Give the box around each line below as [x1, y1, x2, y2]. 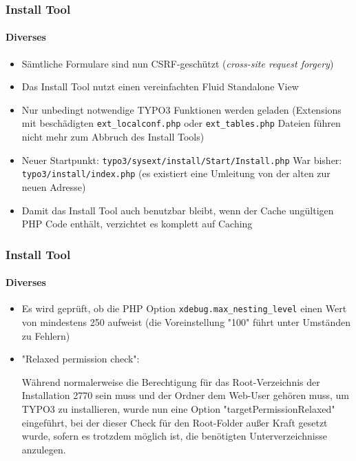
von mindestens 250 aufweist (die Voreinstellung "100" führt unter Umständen [21, 315, 351, 329]
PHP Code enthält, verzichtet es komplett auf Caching [21, 216, 253, 231]
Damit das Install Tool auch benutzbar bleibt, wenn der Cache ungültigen [21, 203, 334, 217]
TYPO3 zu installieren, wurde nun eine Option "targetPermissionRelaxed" [21, 402, 335, 416]
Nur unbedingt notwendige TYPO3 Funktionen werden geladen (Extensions [21, 102, 342, 116]
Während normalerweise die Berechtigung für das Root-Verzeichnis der [21, 374, 320, 389]
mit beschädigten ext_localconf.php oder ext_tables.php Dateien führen [21, 116, 341, 130]
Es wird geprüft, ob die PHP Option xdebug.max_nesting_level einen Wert [21, 301, 347, 316]
